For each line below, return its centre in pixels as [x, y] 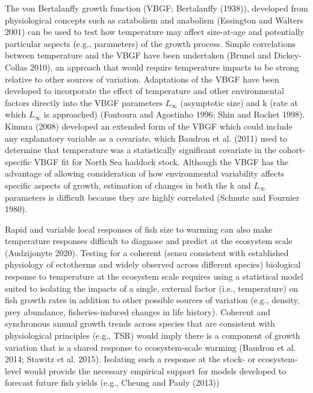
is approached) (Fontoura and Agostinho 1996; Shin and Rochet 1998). [174, 114]
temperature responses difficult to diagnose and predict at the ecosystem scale [149, 241]
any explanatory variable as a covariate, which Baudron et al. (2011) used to [146, 138]
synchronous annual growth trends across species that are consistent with [140, 323]
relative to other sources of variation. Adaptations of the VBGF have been [142, 79]
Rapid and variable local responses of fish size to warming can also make [139, 229]
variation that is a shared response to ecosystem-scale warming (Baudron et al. [150, 347]
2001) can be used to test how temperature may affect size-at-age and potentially [155, 32]
